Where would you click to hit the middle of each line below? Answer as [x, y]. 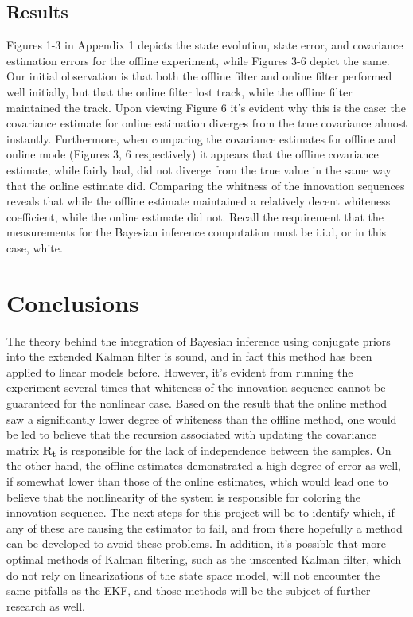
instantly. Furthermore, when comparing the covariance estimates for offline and [201, 138]
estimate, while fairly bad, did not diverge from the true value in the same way [199, 169]
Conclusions [73, 302]
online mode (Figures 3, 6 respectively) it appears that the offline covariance [193, 154]
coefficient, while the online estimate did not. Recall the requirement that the [195, 216]
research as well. [46, 605]
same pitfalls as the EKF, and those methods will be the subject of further [189, 590]
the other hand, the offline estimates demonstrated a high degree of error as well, [204, 465]
